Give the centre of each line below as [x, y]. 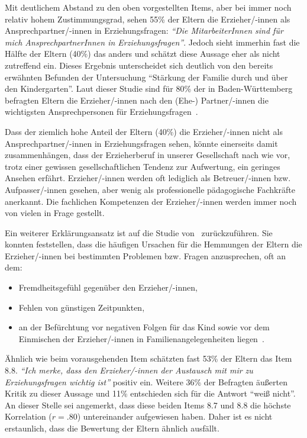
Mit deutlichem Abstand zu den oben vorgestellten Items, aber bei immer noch [148, 7]
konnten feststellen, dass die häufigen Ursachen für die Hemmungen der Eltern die [153, 244]
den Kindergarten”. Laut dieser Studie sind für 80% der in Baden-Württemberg [149, 88]
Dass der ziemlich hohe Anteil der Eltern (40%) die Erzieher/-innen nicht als [144, 131]
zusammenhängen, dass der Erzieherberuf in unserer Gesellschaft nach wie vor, [148, 155]
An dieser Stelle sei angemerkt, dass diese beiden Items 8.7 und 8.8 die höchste [148, 405]
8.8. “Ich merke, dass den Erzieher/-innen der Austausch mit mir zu [129, 370]
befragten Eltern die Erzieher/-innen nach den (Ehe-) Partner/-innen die [137, 100]
